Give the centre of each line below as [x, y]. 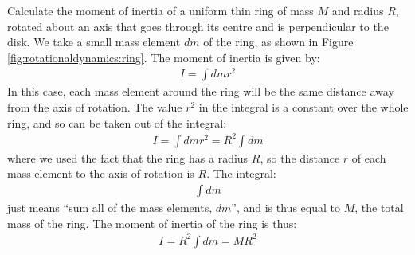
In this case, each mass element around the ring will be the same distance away [201, 91]
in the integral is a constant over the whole [303, 107]
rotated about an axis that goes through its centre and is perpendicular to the [198, 26]
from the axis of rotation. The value [95, 107]
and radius [358, 10]
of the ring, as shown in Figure [278, 42]
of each [369, 157]
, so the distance [300, 157]
